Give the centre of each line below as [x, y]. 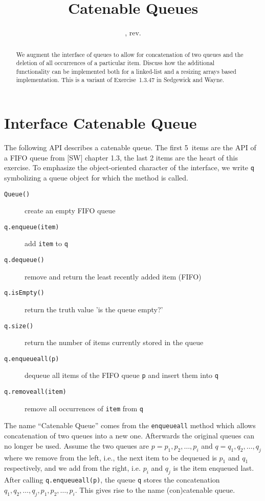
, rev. [133, 33]
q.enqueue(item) [32, 227]
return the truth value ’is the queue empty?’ [94, 309]
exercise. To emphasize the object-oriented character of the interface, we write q [129, 167]
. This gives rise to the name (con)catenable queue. [155, 489]
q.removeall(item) [35, 392]
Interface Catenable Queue [101, 123]
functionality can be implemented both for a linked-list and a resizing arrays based [126, 71]
